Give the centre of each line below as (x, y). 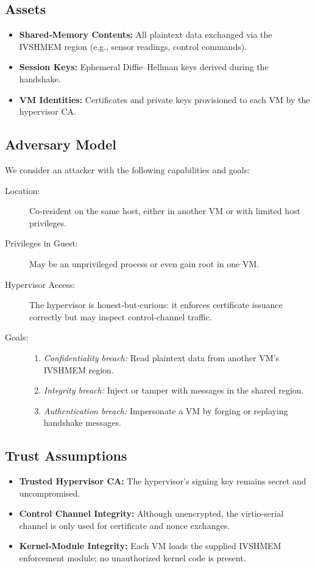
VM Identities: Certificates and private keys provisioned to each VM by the (165, 99)
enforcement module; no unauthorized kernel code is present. (133, 558)
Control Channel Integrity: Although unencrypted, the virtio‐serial (151, 513)
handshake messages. (82, 422)
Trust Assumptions (66, 455)
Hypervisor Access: (40, 284)
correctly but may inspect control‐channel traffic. (121, 316)
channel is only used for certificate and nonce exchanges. (125, 525)
